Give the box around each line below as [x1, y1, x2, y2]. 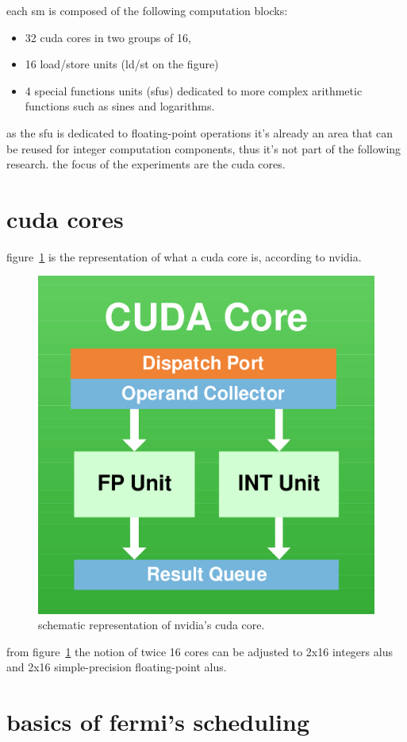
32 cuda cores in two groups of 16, [25, 29, 191, 45]
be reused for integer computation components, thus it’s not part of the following [6, 140, 401, 157]
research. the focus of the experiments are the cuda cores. [6, 156, 286, 172]
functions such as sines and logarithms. [25, 98, 215, 114]
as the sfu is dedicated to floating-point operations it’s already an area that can [6, 124, 394, 141]
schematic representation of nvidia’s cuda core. [38, 616, 265, 633]
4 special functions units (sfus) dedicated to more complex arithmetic [25, 82, 363, 99]
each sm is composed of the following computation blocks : [6, 2, 288, 18]
